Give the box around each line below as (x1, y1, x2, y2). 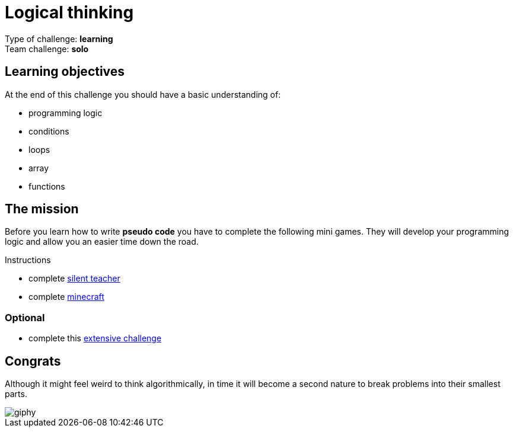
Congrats (5, 353, 61, 369)
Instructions (5, 255, 51, 265)
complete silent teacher (28, 273, 120, 284)
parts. (5, 389, 27, 399)
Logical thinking (5, 2, 134, 23)
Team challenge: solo (5, 43, 89, 54)
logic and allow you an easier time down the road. (5, 236, 199, 247)
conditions (28, 126, 69, 136)
